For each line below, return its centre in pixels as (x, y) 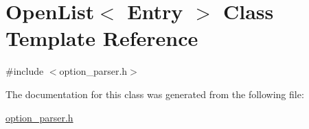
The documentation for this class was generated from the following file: (155, 94)
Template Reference (102, 38)
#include (25, 71)
